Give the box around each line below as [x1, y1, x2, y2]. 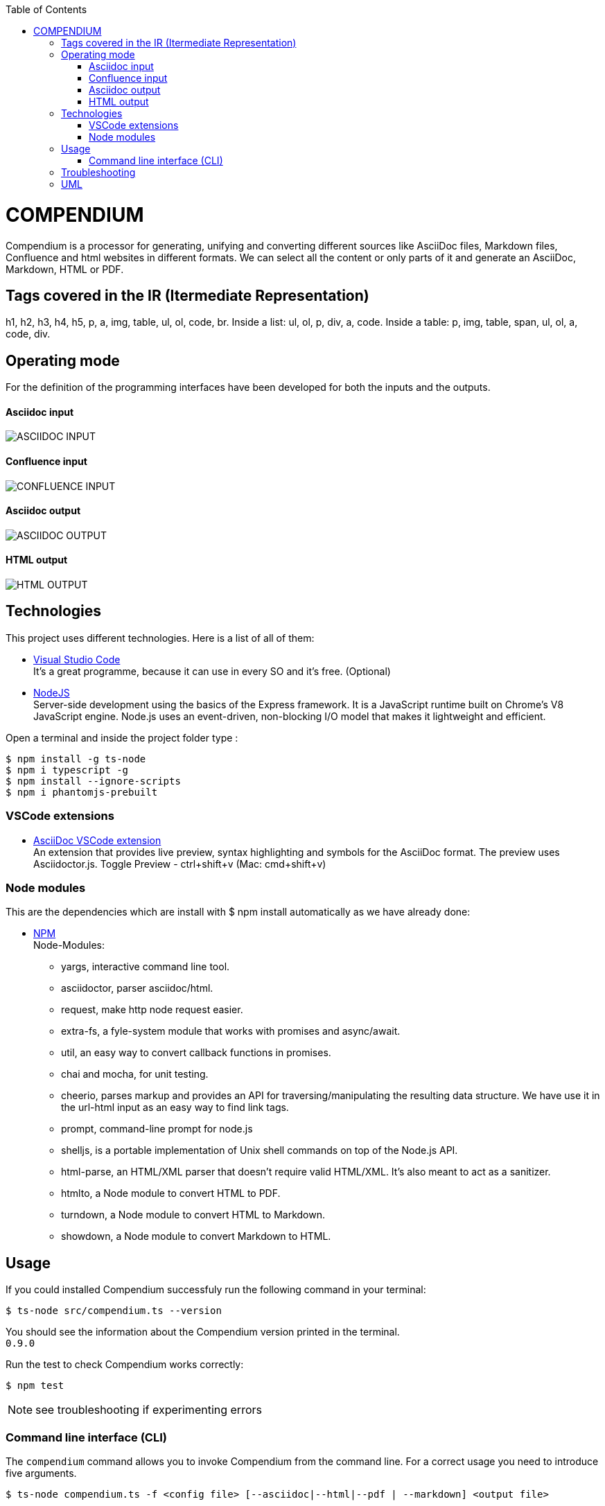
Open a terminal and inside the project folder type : [6, 731, 238, 744]
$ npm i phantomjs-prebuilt [6, 786, 158, 798]
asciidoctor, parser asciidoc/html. [61, 982, 213, 995]
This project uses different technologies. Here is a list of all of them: [6, 631, 315, 644]
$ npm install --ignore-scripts [6, 775, 181, 787]
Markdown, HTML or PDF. [6, 263, 124, 275]
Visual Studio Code [33, 653, 121, 665]
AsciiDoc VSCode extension [33, 834, 161, 846]
